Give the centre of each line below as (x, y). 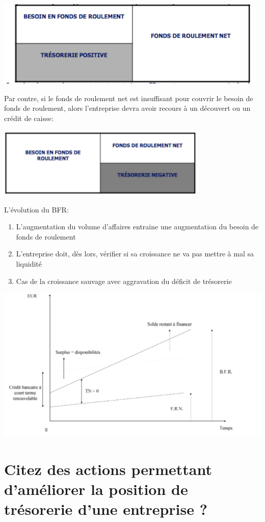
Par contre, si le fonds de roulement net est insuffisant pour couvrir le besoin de (129, 98)
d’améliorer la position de (96, 489)
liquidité (29, 263)
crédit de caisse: (29, 118)
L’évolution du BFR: (36, 209)
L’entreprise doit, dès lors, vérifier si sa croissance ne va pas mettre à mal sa (135, 254)
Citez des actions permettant (108, 469)
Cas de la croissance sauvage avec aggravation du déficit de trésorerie (124, 281)
